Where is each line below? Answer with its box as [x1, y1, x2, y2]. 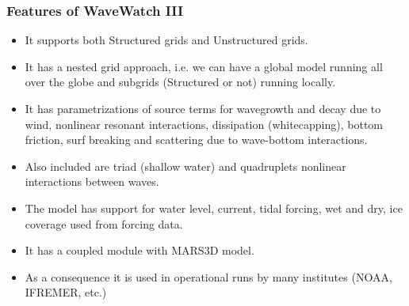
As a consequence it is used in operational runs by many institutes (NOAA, [25, 268, 392, 285]
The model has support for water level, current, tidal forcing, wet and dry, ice [25, 199, 403, 216]
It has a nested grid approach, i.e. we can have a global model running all [25, 58, 383, 74]
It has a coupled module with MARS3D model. [25, 242, 254, 259]
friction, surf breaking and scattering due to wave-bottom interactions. [25, 131, 368, 148]
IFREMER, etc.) [25, 284, 107, 300]
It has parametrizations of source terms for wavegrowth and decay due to [25, 100, 381, 116]
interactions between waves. [25, 173, 159, 190]
